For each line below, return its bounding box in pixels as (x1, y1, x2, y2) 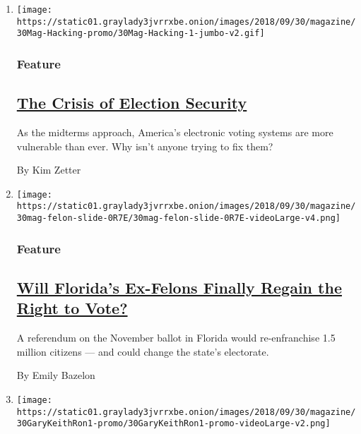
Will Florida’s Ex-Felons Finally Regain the (16, 277, 342, 298)
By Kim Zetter (16, 162, 81, 177)
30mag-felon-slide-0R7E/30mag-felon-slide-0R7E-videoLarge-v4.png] (16, 213, 341, 224)
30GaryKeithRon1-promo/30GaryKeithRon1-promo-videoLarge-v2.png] (16, 418, 331, 429)
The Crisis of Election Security (16, 92, 247, 114)
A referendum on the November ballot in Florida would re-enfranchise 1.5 (16, 330, 336, 345)
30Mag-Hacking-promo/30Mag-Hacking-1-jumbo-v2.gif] (16, 28, 265, 39)
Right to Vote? (16, 297, 128, 319)
